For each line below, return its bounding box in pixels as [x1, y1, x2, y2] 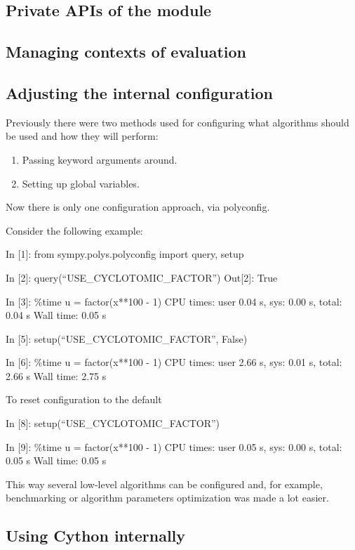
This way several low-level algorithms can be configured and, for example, [6, 476, 323, 491]
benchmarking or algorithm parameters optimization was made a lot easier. [6, 490, 329, 505]
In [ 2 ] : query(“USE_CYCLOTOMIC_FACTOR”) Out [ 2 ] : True [6, 270, 278, 284]
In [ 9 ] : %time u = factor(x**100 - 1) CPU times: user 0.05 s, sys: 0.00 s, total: [6, 439, 342, 454]
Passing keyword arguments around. [22, 152, 177, 166]
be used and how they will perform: [6, 129, 159, 143]
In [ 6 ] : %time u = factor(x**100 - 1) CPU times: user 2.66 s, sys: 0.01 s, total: [6, 355, 342, 369]
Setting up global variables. [22, 176, 140, 190]
